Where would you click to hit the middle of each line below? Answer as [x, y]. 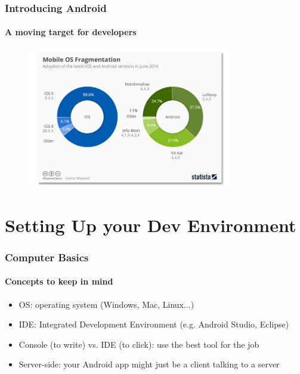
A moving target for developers [71, 32]
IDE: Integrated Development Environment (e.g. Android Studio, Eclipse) [154, 324]
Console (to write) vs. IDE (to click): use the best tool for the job [139, 344]
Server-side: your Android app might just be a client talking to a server [149, 364]
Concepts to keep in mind [59, 281]
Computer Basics [47, 257]
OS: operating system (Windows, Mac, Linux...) [106, 304]
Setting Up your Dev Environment [151, 225]
